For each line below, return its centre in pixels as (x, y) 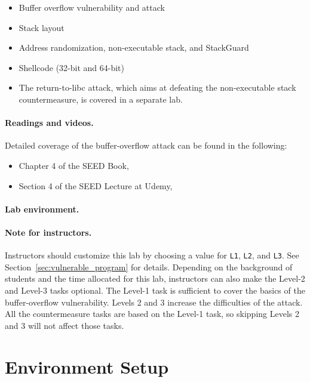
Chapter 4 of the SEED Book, (74, 165)
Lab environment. (42, 209)
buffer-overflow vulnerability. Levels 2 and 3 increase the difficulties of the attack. (154, 302)
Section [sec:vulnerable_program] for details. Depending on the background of (149, 267)
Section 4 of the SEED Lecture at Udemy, (96, 185)
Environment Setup (87, 366)
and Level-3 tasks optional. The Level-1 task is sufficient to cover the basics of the (155, 290)
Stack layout (42, 27)
